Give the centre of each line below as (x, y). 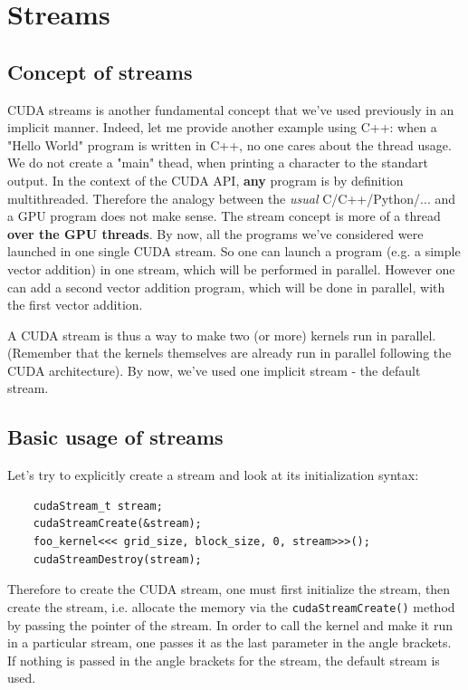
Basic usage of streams (115, 437)
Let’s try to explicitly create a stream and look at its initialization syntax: (213, 475)
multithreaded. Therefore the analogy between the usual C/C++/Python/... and (232, 198)
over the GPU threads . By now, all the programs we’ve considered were (215, 233)
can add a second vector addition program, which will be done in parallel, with (226, 287)
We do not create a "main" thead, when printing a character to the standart (218, 163)
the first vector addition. (75, 305)
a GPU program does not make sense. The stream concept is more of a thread (224, 216)
